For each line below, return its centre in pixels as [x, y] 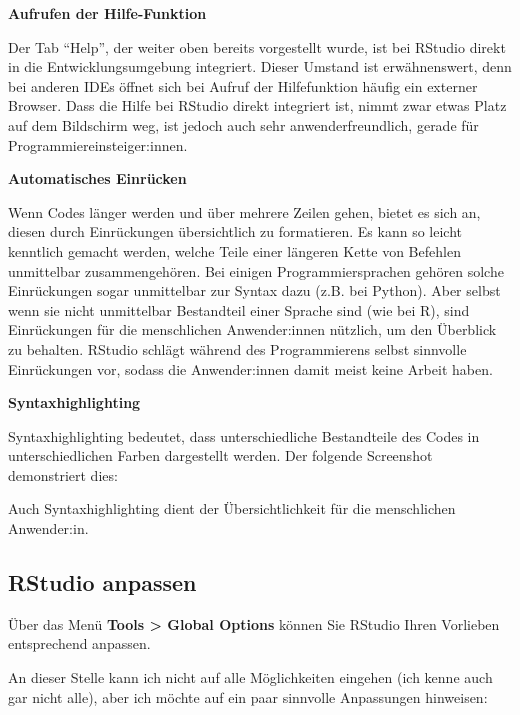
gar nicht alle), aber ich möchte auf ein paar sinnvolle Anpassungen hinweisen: [248, 696]
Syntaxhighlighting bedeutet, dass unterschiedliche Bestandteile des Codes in [244, 435]
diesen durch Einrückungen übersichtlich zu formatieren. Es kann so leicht [235, 231]
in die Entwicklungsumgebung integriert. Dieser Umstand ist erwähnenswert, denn [260, 66]
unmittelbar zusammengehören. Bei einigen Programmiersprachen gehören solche [256, 270]
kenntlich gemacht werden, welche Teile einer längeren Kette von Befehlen [234, 250]
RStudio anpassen [102, 582]
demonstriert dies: [63, 474]
